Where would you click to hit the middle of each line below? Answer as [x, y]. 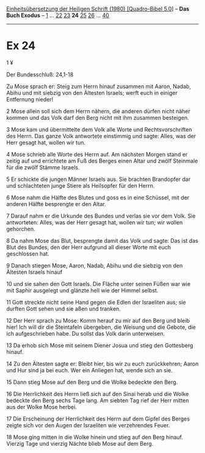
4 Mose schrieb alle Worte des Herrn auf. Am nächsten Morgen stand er [97, 154]
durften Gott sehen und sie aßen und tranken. [63, 309]
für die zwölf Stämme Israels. [43, 167]
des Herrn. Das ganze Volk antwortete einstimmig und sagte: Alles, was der [101, 136]
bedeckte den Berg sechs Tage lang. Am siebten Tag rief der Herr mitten [98, 400]
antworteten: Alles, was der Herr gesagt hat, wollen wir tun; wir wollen [95, 222]
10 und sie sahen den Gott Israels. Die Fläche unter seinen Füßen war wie [99, 284]
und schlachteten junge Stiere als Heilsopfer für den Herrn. [81, 185]
